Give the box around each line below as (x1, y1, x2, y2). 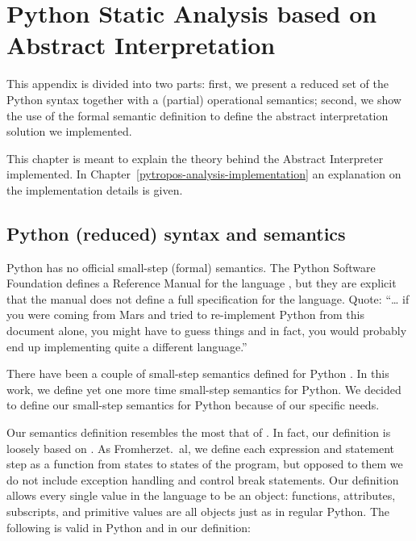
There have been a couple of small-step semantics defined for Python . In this (6, 365, 389, 382)
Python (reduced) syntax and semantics (6, 220, 346, 245)
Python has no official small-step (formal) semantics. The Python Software (6, 258, 376, 275)
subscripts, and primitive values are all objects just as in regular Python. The (6, 502, 390, 519)
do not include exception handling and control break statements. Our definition (6, 471, 399, 488)
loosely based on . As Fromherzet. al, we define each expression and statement (6, 439, 395, 456)
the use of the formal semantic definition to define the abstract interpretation (6, 107, 389, 124)
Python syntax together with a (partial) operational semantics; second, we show (6, 90, 401, 107)
